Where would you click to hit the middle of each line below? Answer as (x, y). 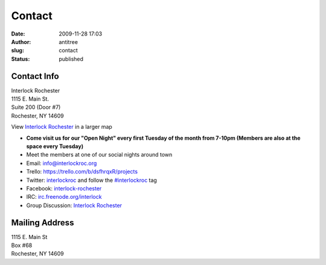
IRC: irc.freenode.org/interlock (64, 197)
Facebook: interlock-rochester (64, 188)
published (71, 59)
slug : (18, 51)
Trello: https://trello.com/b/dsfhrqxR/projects (82, 172)
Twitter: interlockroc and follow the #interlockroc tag (91, 180)
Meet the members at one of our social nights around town (99, 155)
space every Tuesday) (55, 146)
